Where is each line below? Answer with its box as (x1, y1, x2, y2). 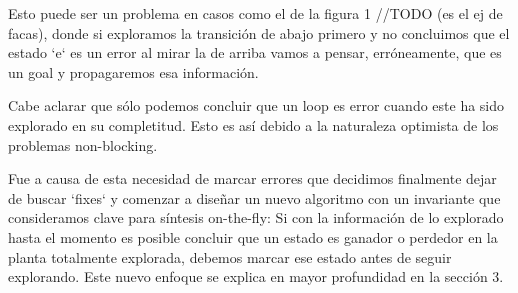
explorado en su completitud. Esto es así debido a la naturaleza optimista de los (8, 114, 499, 135)
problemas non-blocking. (8, 134, 158, 155)
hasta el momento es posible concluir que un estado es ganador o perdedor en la (8, 226, 498, 247)
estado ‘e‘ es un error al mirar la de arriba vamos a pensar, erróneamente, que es (8, 42, 502, 63)
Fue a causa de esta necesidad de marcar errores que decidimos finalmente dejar (8, 168, 497, 189)
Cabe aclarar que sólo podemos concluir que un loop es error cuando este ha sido (8, 95, 505, 116)
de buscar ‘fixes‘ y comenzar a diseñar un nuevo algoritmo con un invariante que (8, 187, 501, 208)
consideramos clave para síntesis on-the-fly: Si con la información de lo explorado (8, 207, 504, 228)
